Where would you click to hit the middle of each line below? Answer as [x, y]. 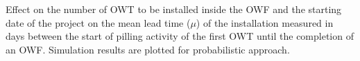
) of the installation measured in [265, 22]
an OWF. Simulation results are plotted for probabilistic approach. [148, 49]
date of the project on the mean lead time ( [98, 22]
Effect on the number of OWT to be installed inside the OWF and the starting [174, 9]
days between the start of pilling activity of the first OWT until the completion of [180, 36]
